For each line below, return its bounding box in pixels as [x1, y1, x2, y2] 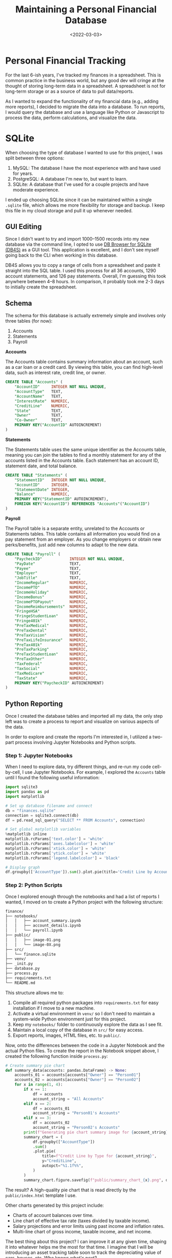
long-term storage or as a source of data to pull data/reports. [5, 88, 134, 94]
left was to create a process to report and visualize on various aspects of [5, 718, 159, 724]
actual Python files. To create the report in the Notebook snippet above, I [5, 1048, 159, 1054]
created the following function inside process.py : [5, 1053, 109, 1059]
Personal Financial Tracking [5, 55, 126, 66]
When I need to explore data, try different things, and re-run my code [5, 763, 151, 770]
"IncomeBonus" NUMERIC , [14, 594, 88, 600]
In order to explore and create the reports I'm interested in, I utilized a [5, 734, 152, 740]
